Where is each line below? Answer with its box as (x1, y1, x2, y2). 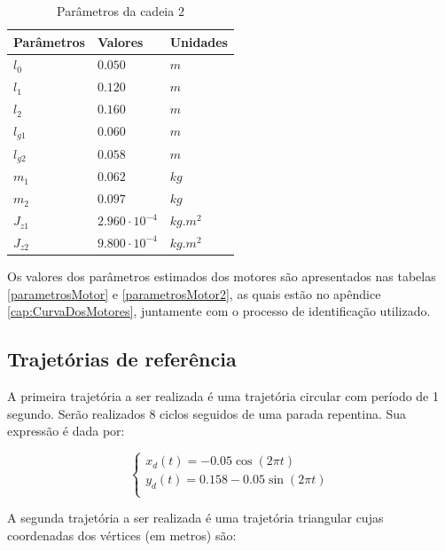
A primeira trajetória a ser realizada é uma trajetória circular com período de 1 (7, 386, 440, 405)
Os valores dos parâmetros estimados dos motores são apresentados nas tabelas (7, 267, 436, 285)
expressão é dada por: (7, 421, 125, 440)
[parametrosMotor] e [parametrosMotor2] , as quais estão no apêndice (7, 284, 381, 303)
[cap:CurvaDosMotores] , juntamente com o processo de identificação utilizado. (7, 302, 431, 320)
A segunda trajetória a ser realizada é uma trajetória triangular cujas (7, 508, 384, 527)
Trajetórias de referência (7, 345, 237, 373)
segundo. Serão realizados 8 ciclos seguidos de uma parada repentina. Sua (7, 404, 407, 422)
